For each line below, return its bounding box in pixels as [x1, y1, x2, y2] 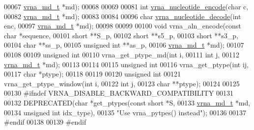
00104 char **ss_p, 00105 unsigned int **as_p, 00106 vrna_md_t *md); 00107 [4, 40, 244, 50]
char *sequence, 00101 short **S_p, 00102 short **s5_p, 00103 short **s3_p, [4, 30, 239, 40]
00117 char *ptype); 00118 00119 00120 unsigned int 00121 [4, 69, 181, 79]
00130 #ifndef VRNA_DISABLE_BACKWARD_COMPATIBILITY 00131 [4, 88, 233, 98]
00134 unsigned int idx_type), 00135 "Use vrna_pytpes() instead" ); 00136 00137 [4, 107, 247, 117]
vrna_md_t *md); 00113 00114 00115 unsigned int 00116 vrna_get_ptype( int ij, [4, 59, 249, 69]
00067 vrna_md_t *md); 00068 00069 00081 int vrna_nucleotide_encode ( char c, [4, 1, 249, 11]
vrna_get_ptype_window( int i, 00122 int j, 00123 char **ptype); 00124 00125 [4, 78, 240, 88]
